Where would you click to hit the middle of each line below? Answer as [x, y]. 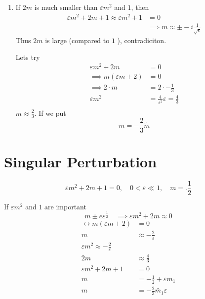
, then [140, 7]
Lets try [28, 57]
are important [65, 206]
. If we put [50, 113]
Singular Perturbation [81, 161]
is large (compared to [77, 40]
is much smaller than [66, 7]
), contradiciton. [142, 40]
